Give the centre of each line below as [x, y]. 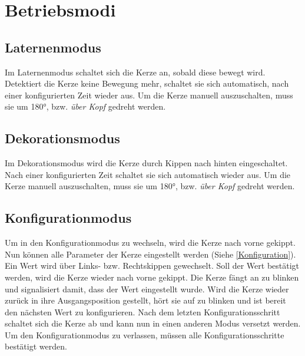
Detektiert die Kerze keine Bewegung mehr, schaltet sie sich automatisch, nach [147, 83]
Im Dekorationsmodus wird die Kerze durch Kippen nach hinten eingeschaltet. [146, 163]
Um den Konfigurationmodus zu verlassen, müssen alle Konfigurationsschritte [145, 334]
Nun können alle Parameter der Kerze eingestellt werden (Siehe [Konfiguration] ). [150, 254]
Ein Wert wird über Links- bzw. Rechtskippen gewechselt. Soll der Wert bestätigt [152, 266]
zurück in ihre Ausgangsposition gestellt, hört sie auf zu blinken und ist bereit [145, 300]
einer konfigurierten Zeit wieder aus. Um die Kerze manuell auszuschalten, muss [149, 95]
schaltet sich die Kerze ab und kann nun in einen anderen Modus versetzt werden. [153, 323]
